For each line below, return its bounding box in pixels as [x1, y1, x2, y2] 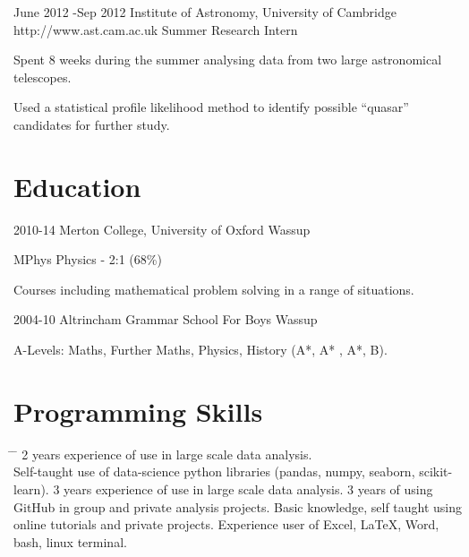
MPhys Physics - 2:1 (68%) [13, 250, 162, 269]
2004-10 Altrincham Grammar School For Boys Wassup [13, 310, 318, 329]
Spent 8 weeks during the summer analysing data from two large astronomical [13, 50, 442, 69]
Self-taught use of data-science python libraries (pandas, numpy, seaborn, [13, 462, 415, 481]
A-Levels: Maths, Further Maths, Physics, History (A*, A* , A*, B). [13, 340, 388, 359]
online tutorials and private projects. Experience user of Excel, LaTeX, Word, [13, 515, 439, 534]
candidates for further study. [13, 115, 170, 133]
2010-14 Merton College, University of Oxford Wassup [13, 219, 311, 238]
